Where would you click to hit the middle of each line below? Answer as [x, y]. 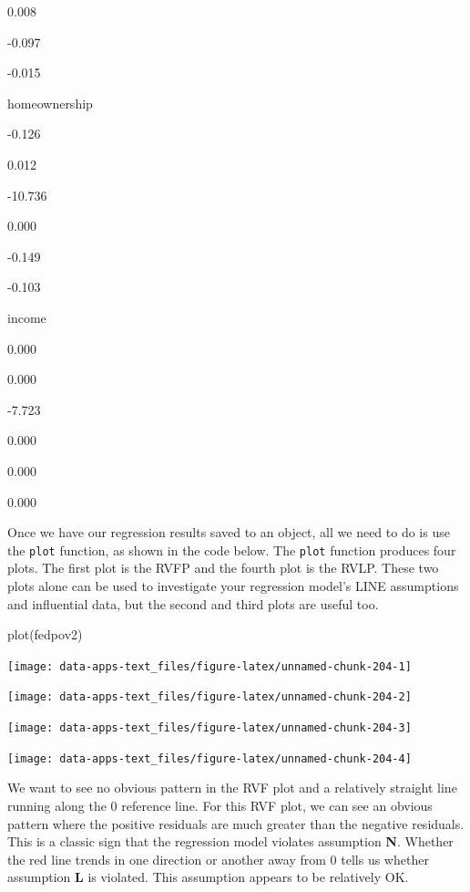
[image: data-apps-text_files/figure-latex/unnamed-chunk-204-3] [209, 728]
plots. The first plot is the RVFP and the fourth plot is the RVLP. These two [223, 568]
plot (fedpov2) [45, 634]
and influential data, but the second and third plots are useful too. [193, 603]
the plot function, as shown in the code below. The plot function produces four [232, 550]
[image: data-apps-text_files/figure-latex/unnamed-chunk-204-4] [209, 758]
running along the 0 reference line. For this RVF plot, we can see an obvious [220, 805]
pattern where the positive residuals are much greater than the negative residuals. [236, 823]
